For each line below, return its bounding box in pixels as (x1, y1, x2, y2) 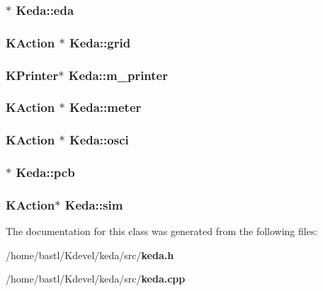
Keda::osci (69, 131, 129, 149)
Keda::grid (69, 33, 131, 51)
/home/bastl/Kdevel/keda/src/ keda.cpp (6, 271, 186, 286)
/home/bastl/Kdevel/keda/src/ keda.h (6, 247, 174, 262)
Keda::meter (69, 98, 142, 116)
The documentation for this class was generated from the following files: (6, 224, 318, 239)
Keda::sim (64, 195, 123, 213)
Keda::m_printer (68, 66, 168, 84)
